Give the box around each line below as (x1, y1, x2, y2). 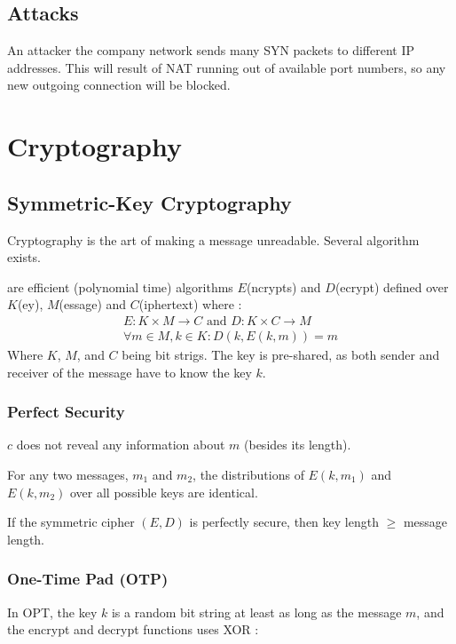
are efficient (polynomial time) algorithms (7, 277, 233, 296)
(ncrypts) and (246, 277, 321, 296)
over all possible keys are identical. (69, 482, 258, 501)
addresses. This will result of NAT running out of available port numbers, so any (7, 58, 446, 76)
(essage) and (59, 295, 127, 314)
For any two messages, (7, 465, 129, 483)
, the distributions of (193, 465, 304, 483)
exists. (7, 248, 41, 266)
